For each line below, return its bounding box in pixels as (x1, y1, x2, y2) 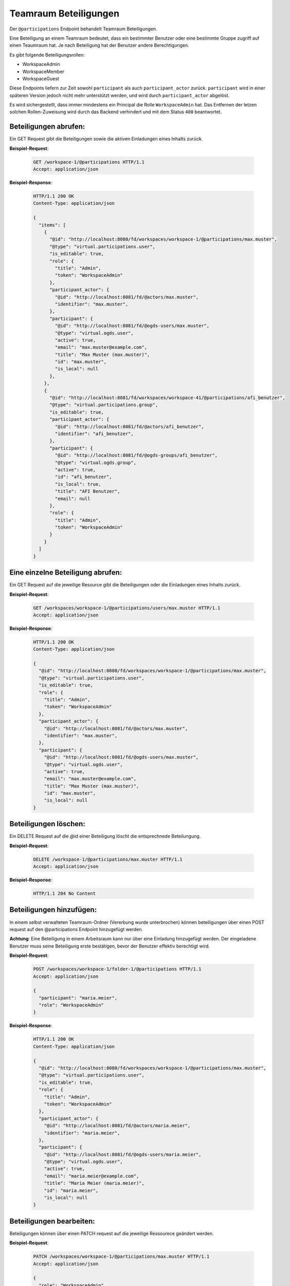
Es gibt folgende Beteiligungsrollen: (9, 51, 85, 58)
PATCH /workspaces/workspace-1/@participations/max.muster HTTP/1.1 (33, 1254, 210, 1260)
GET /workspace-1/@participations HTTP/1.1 (33, 159, 145, 165)
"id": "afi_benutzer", (55, 474, 113, 480)
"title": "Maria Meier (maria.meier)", (44, 1181, 145, 1186)
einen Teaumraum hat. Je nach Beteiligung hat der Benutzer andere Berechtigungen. (9, 42, 190, 48)
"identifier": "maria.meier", (44, 1130, 120, 1136)
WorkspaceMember (22, 68, 64, 75)
